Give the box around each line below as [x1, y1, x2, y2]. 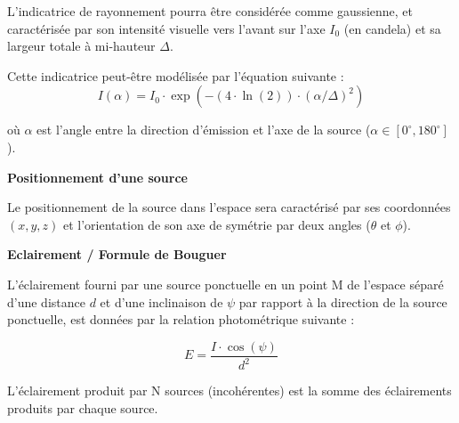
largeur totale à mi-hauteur [7, 37, 156, 55]
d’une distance [7, 292, 85, 311]
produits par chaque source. [7, 398, 158, 417]
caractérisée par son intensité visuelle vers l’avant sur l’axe [7, 19, 326, 37]
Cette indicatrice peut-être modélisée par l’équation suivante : [7, 66, 344, 85]
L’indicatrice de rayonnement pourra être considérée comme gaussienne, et [7, 2, 414, 20]
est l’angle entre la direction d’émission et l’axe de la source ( [36, 120, 371, 139]
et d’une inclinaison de [100, 292, 223, 311]
